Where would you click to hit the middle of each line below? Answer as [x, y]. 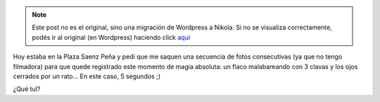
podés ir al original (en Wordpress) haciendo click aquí [111, 37]
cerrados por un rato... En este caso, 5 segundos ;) [87, 76]
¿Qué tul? [27, 89]
